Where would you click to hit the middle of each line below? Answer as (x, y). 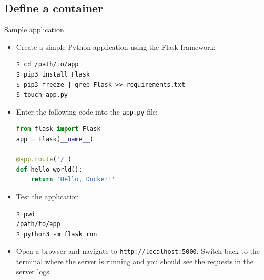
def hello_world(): (49, 169)
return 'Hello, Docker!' (73, 180)
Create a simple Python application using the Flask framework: (116, 46)
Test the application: (49, 196)
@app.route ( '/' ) (44, 160)
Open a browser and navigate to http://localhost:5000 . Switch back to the (138, 251)
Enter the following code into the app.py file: (87, 111)
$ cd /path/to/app (47, 64)
